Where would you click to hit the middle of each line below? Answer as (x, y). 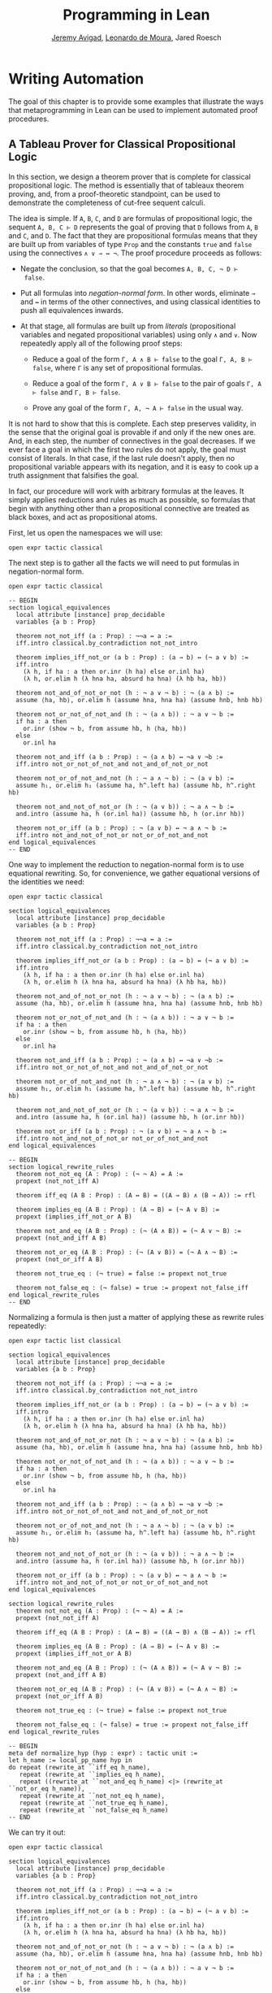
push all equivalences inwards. (72, 310)
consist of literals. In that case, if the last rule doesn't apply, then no (122, 458)
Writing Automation (76, 78)
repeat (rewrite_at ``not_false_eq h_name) (94, 1810)
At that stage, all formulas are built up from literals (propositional (128, 326)
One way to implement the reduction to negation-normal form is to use (126, 864)
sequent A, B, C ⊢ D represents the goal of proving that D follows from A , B (133, 227)
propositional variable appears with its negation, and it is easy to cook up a (134, 467)
